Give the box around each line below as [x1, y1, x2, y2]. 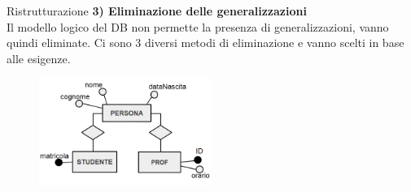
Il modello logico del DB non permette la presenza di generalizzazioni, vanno [7, 18, 389, 35]
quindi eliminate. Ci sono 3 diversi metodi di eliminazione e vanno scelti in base [7, 34, 404, 51]
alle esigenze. [7, 49, 71, 66]
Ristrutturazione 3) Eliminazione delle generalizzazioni [7, 2, 307, 19]
